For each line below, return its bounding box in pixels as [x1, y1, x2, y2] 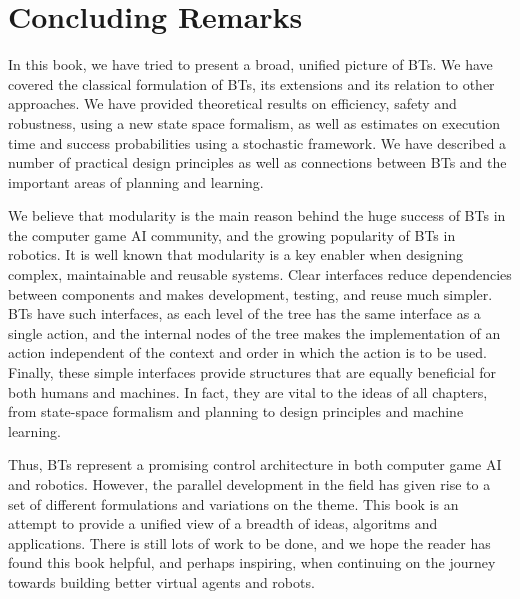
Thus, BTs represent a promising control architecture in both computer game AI [8, 454, 502, 475]
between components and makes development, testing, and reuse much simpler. [8, 283, 493, 304]
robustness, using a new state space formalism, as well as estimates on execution [8, 112, 500, 133]
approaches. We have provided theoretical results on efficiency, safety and [8, 93, 457, 114]
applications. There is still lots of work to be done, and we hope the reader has [8, 532, 491, 553]
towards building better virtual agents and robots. [8, 571, 315, 592]
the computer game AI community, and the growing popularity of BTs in [8, 224, 456, 245]
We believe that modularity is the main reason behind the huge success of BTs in [8, 205, 506, 226]
